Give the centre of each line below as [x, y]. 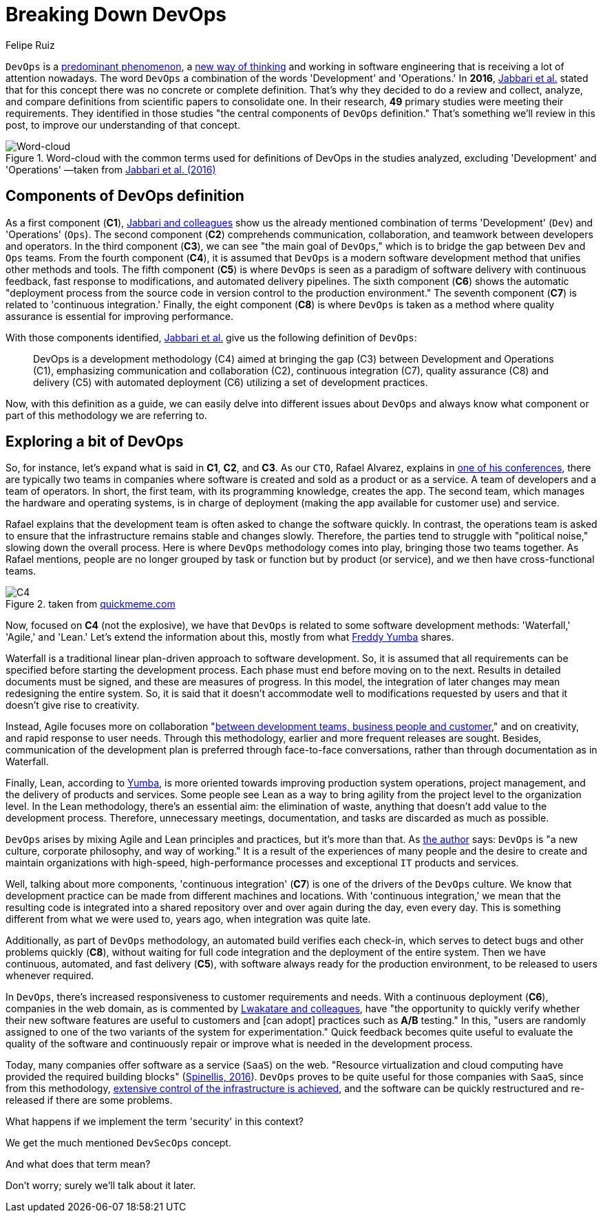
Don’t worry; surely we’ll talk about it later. [101, 1186]
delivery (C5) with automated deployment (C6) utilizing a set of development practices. [231, 382]
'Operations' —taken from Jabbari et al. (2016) [111, 169]
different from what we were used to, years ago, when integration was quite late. [188, 919]
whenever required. [50, 976]
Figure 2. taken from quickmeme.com [91, 604]
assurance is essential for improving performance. [119, 316]
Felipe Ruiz [30, 45]
